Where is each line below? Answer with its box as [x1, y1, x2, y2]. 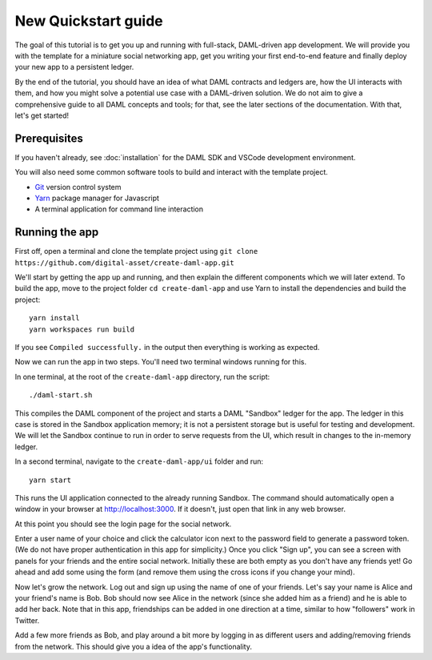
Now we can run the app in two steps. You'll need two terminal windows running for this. [14, 357, 307, 367]
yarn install [29, 313, 80, 323]
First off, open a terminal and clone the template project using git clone [14, 247, 258, 256]
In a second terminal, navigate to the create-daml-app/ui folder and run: [14, 457, 264, 466]
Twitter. [14, 615, 40, 625]
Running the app [14, 225, 99, 239]
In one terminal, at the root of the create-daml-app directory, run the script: [14, 372, 270, 381]
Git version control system [34, 182, 122, 191]
